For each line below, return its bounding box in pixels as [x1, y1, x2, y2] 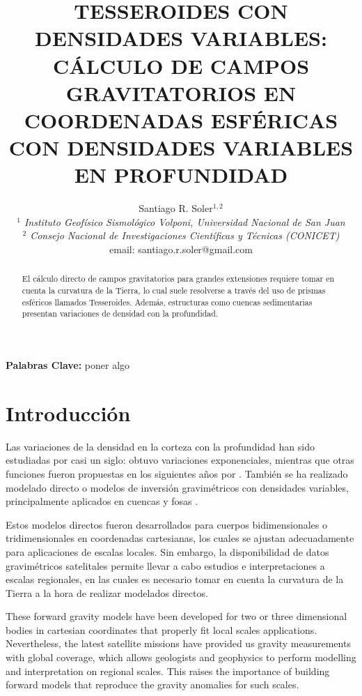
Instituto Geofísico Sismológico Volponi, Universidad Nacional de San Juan [24, 214, 345, 229]
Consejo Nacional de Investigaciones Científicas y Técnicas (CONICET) [30, 228, 340, 243]
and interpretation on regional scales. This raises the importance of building [6, 663, 330, 678]
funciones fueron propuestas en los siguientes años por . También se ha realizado [6, 466, 348, 481]
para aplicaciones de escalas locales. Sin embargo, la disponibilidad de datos [6, 544, 329, 559]
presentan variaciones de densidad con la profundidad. [22, 308, 219, 319]
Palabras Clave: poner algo [6, 358, 130, 372]
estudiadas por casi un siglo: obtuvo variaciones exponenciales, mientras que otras [6, 453, 354, 467]
